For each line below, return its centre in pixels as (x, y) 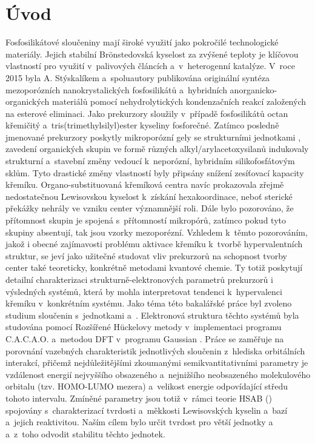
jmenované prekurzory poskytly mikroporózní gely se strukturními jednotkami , (153, 137)
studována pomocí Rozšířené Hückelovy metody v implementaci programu (144, 327)
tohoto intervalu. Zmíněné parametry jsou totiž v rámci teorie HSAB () (139, 398)
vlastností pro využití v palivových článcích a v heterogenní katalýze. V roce (150, 66)
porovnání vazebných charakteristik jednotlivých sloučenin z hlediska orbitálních (155, 350)
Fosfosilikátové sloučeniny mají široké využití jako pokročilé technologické (142, 42)
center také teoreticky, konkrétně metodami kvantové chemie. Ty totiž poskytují (154, 267)
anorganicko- (254, 89)
